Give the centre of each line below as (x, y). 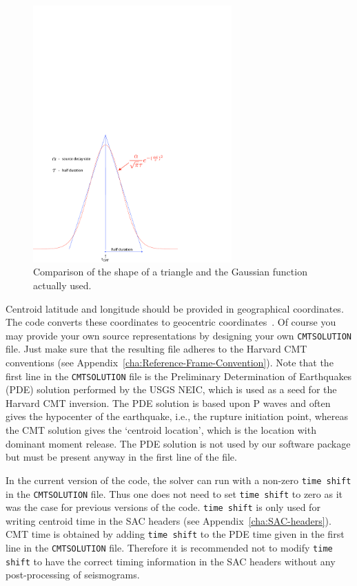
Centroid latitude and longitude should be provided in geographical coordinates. (175, 308)
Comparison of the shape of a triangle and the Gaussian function (170, 272)
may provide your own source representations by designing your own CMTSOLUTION (179, 335)
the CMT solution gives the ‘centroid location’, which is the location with (161, 430)
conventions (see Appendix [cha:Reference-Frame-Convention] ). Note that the (170, 363)
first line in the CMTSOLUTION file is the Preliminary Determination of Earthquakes (179, 376)
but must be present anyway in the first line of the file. (121, 457)
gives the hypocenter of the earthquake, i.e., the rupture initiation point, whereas (177, 416)
